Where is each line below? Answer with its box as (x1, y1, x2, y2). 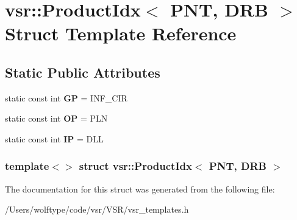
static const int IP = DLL (5, 132, 104, 145)
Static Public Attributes (5, 62, 160, 81)
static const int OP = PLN (5, 112, 108, 125)
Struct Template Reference (5, 21, 237, 46)
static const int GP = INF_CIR (5, 91, 127, 104)
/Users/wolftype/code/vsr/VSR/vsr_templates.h (5, 203, 189, 216)
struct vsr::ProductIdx (79, 158, 192, 174)
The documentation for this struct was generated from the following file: (5, 182, 275, 195)
